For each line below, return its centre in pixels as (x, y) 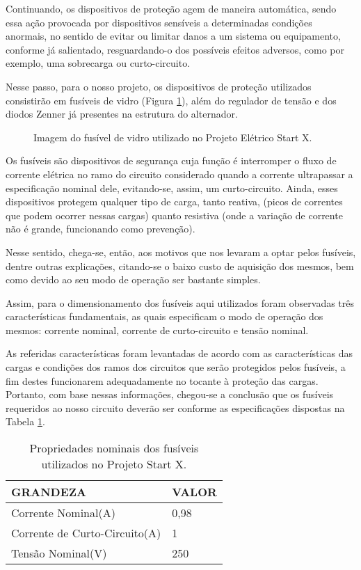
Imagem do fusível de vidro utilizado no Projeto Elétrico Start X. (173, 137)
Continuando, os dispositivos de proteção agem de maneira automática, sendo (171, 8)
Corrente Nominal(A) (63, 513)
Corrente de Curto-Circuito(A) (86, 533)
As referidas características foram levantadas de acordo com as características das (179, 353)
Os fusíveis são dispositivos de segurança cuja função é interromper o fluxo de (171, 160)
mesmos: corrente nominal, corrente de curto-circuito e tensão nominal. (157, 330)
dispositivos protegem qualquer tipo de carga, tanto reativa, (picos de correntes (174, 201)
